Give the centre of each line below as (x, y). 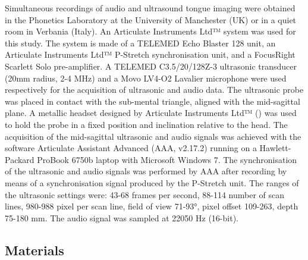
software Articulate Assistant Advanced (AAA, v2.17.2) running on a (131, 148)
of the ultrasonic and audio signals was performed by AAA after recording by (146, 171)
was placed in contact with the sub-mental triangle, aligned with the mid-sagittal (153, 101)
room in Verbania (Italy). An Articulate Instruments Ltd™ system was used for (150, 31)
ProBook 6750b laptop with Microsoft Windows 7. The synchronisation (167, 159)
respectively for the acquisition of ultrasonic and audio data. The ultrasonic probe (154, 90)
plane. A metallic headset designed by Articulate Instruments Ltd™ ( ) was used (151, 113)
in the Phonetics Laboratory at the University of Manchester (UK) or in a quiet (151, 19)
